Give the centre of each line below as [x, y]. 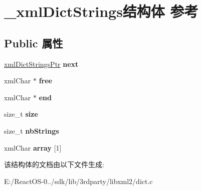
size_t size [21, 114]
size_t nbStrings [32, 130]
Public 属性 [34, 43]
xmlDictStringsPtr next [41, 64]
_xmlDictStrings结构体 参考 [101, 11]
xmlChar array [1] [33, 147]
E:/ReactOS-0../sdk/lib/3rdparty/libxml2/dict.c [78, 181]
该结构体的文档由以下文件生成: [54, 164]
